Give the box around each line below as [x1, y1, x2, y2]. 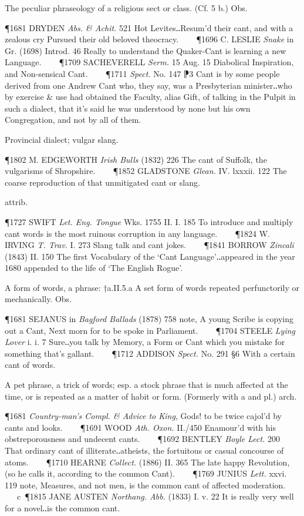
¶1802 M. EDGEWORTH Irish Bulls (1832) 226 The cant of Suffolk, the [5, 153, 267, 165]
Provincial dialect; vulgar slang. [5, 133, 119, 145]
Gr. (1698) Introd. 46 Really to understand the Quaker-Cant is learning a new [5, 44, 286, 56]
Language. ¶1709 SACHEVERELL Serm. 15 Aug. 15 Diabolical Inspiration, [5, 56, 294, 68]
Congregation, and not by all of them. [5, 113, 141, 126]
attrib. [5, 196, 28, 208]
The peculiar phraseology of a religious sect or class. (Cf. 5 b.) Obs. [5, 2, 248, 14]
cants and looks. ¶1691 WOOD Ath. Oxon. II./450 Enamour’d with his [5, 421, 276, 433]
